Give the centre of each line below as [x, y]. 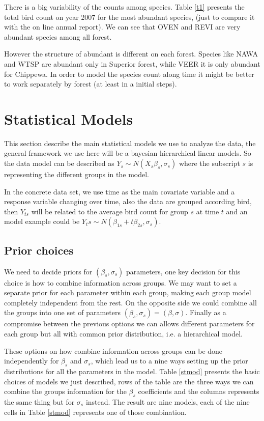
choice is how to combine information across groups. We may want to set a [121, 282]
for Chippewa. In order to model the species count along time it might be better [129, 74]
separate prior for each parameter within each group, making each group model [128, 292]
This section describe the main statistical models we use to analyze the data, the [130, 143]
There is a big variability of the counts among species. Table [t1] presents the [124, 7]
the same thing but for [39, 401]
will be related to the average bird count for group [110, 211]
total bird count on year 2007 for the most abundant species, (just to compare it [129, 17]
